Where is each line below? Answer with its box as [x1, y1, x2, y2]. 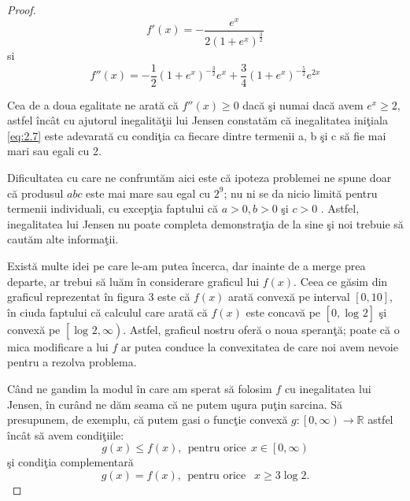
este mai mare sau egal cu [86, 184, 211, 201]
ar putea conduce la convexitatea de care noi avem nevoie [120, 338, 398, 354]
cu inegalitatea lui [284, 380, 371, 396]
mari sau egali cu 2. [7, 143, 102, 159]
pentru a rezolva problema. [7, 354, 137, 370]
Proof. [7, 2, 36, 17]
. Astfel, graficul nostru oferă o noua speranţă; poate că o [123, 321, 400, 337]
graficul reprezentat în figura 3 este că [7, 288, 190, 305]
